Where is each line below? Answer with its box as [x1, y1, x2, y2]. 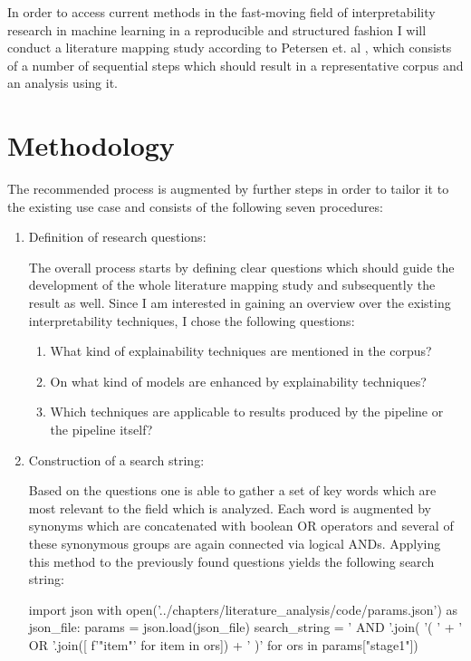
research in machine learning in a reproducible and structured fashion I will [7, 20, 427, 39]
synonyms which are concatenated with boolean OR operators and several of [28, 516, 454, 535]
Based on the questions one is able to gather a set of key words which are [28, 481, 437, 500]
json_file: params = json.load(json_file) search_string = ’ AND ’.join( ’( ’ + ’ [28, 618, 463, 637]
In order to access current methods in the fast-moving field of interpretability [7, 3, 436, 21]
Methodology [7, 127, 175, 164]
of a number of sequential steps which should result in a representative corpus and [7, 55, 464, 74]
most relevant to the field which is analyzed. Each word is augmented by [28, 498, 431, 517]
